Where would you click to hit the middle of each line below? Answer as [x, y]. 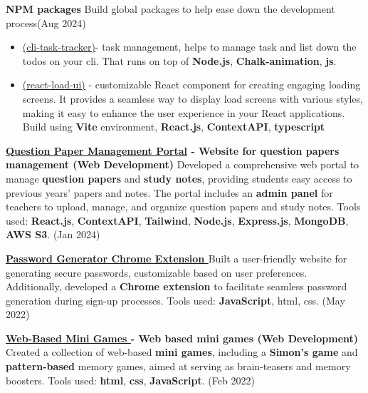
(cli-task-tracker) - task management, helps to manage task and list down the [189, 47]
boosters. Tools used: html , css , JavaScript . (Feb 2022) [130, 380]
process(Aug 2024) [46, 22]
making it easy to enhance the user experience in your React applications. [184, 112]
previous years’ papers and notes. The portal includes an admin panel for [169, 192]
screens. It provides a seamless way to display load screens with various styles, [193, 98]
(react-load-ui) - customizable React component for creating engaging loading [191, 85]
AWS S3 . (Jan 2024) [53, 234]
